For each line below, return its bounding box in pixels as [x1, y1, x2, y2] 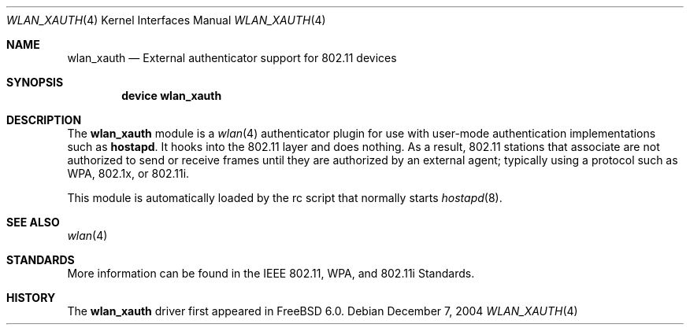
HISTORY [6, 291, 56, 304]
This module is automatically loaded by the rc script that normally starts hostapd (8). [67, 191, 503, 204]
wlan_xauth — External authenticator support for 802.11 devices [67, 51, 397, 64]
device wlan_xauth [121, 89, 222, 102]
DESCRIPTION [6, 113, 82, 127]
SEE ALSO [6, 215, 60, 229]
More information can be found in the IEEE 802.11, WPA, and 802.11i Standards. [67, 267, 475, 280]
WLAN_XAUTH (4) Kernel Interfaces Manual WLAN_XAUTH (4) [6, 13, 326, 27]
